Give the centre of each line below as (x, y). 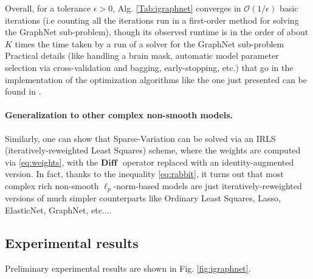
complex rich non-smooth (52, 185)
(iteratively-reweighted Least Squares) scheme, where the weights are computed (153, 150)
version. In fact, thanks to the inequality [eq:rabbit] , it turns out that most (144, 174)
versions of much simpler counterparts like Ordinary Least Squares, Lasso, (143, 198)
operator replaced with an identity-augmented (208, 162)
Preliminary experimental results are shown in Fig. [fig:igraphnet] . (128, 268)
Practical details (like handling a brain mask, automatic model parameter (142, 55)
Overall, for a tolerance (48, 8)
